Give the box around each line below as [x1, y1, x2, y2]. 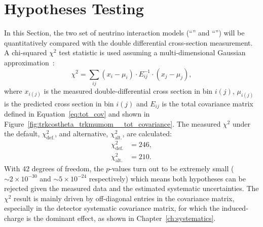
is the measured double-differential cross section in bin [44, 85, 213, 96]
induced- [221, 203, 248, 213]
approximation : [4, 57, 55, 67]
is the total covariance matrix [162, 98, 253, 108]
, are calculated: [122, 128, 172, 139]
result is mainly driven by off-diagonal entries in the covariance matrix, [14, 193, 235, 203]
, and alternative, [55, 128, 108, 139]
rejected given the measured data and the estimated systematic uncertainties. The [4, 183, 259, 194]
